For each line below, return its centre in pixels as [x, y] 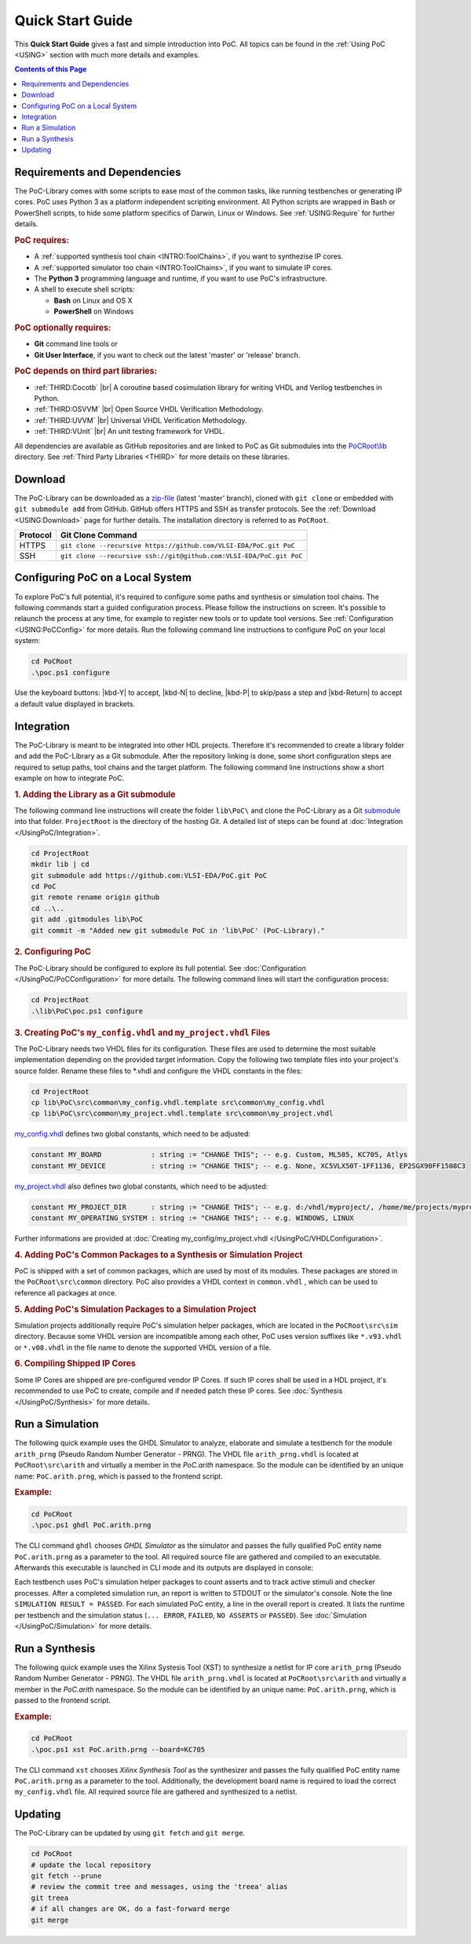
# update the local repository [91, 1865]
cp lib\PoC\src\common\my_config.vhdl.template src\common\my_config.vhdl [178, 1102]
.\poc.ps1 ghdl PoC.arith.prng [91, 1525]
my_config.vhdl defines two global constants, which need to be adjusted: [133, 1134]
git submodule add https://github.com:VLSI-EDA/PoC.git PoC [149, 875]
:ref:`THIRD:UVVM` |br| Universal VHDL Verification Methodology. [141, 420]
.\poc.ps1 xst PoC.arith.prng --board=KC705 [118, 1749]
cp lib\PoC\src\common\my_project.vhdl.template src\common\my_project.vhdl [182, 1113]
